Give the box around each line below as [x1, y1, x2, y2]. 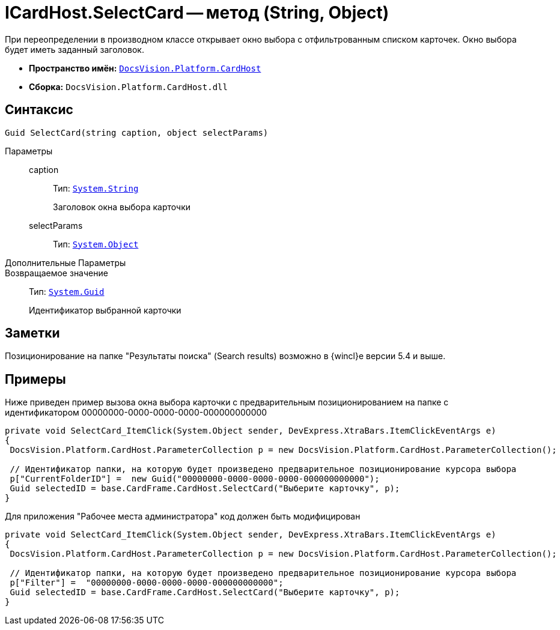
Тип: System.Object [53, 238, 139, 249]
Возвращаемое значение [5, 267, 108, 278]
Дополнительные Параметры [5, 257, 126, 268]
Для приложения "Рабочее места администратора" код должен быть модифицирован [5, 511, 361, 522]
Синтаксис [5, 102, 73, 118]
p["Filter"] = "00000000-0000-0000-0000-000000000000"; [10, 578, 284, 588]
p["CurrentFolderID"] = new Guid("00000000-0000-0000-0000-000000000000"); [10, 474, 380, 484]
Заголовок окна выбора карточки [53, 201, 191, 212]
